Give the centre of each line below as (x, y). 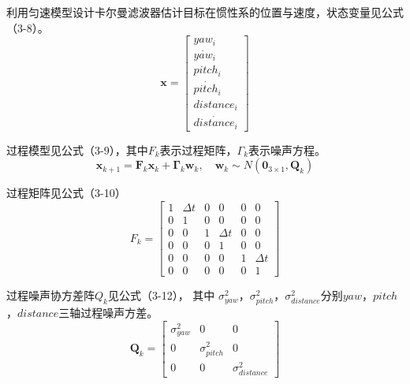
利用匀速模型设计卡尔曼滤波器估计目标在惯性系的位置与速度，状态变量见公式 (205, 12)
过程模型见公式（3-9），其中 (77, 149)
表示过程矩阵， (198, 149)
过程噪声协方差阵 (50, 295)
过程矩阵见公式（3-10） (66, 193)
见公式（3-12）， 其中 (161, 295)
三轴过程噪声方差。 (108, 313)
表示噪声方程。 (287, 149)
